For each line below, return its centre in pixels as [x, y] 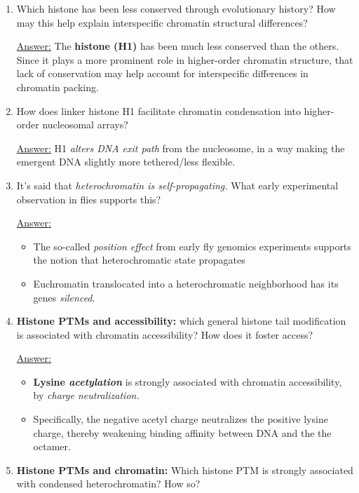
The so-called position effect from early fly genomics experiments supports [192, 246]
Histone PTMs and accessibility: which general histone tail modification [181, 321]
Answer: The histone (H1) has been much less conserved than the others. [178, 46]
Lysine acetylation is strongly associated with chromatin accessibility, [188, 381]
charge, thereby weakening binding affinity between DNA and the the [182, 432]
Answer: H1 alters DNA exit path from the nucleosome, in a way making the [181, 148]
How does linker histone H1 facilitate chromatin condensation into [158, 110]
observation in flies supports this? [89, 199]
